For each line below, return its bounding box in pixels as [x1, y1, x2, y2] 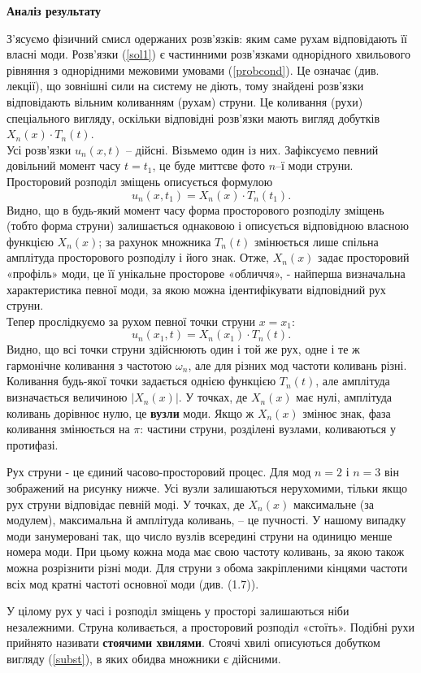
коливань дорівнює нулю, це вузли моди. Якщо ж [7, 404, 254, 421]
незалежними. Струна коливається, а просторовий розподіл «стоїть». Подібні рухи [7, 618, 414, 635]
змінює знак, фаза [302, 404, 391, 421]
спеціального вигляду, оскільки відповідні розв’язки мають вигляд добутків [7, 109, 380, 126]
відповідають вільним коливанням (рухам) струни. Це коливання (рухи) [7, 93, 363, 110]
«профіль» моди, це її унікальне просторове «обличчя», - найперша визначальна [7, 264, 406, 281]
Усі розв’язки [7, 141, 72, 158]
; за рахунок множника [98, 232, 211, 250]
